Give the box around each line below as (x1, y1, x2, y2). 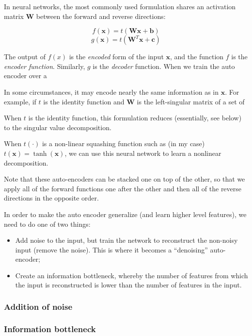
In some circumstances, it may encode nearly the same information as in (4, 86, 219, 97)
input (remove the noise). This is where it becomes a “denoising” (15, 244, 208, 254)
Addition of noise (4, 300, 73, 312)
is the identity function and (43, 96, 125, 106)
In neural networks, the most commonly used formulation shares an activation (4, 1, 236, 11)
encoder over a (4, 70, 47, 81)
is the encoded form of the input (69, 51, 164, 62)
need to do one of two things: (4, 218, 91, 229)
